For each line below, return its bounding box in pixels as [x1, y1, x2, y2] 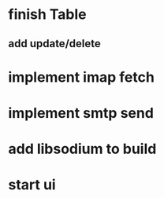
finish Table [8, 5, 87, 24]
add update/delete [8, 37, 101, 50]
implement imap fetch [8, 68, 155, 86]
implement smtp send [8, 104, 154, 122]
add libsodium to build [8, 140, 157, 158]
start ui [8, 176, 57, 194]
